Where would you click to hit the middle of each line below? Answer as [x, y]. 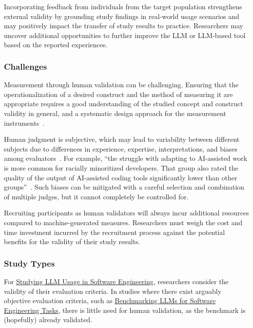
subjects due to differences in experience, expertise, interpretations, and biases [121, 148]
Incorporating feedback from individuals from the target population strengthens [123, 6]
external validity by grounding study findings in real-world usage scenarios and [122, 16]
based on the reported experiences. [56, 45]
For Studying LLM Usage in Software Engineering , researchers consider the [116, 281]
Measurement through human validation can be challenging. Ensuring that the [121, 85]
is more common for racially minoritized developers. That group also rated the [121, 167]
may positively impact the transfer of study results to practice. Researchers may [124, 26]
